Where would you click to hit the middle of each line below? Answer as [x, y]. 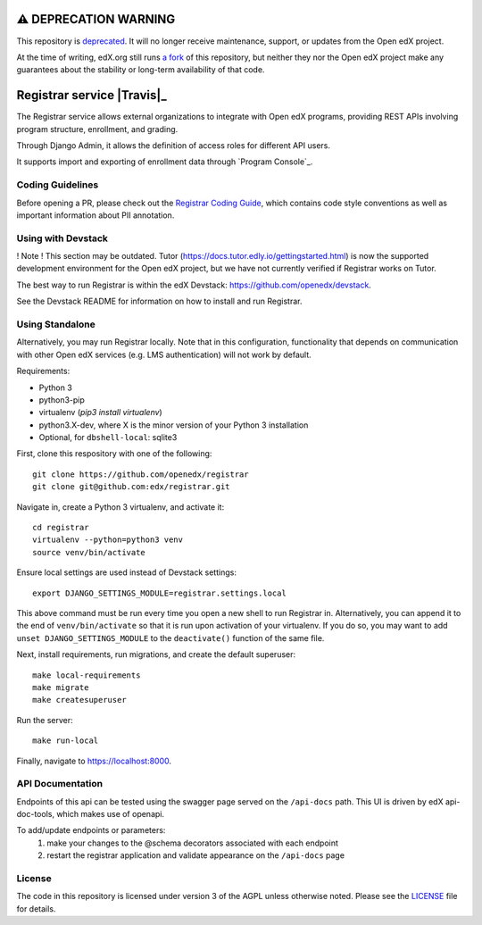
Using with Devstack [62, 238]
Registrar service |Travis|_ [91, 95]
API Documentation [60, 784]
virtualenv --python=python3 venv [108, 540]
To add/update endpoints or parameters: [91, 830]
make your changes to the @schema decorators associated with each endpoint [193, 843]
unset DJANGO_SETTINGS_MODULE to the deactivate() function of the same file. [170, 637]
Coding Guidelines [58, 185]
